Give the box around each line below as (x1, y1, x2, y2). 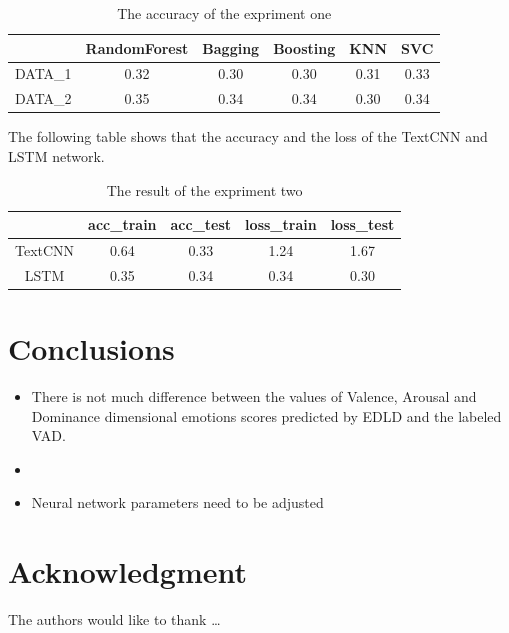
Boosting (273, 37, 336, 58)
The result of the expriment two (106, 179, 303, 200)
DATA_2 (15, 88, 72, 109)
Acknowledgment (8, 551, 247, 592)
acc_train (88, 214, 157, 235)
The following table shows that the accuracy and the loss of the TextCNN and (8, 126, 488, 147)
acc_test (170, 214, 232, 235)
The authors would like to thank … (8, 609, 221, 630)
